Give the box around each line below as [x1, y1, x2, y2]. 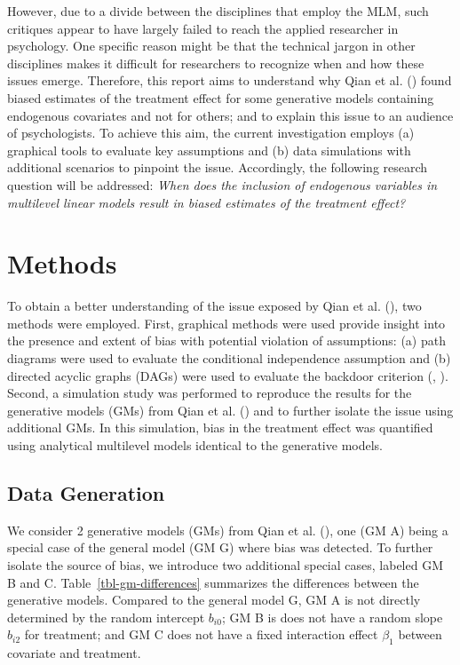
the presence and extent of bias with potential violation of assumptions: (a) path [7, 331, 446, 350]
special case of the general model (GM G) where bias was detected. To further [7, 538, 433, 557]
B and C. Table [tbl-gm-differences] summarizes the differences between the [7, 573, 419, 591]
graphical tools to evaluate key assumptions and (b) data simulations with [7, 140, 411, 159]
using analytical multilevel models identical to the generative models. [7, 436, 383, 454]
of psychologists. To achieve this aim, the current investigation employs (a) [7, 123, 415, 142]
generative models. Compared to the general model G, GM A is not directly [7, 590, 421, 609]
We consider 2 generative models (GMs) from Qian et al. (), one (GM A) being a [7, 520, 448, 539]
